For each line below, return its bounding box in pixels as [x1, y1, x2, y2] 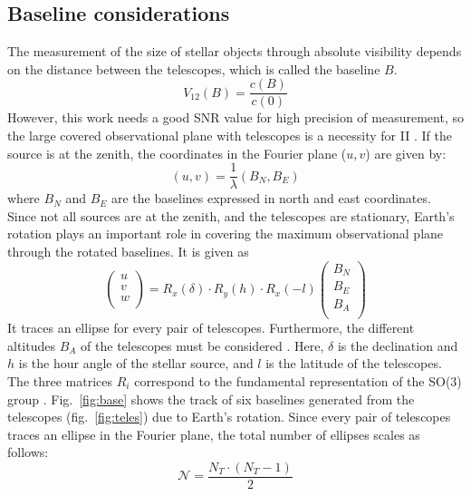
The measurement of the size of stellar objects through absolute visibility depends [7, 42, 462, 61]
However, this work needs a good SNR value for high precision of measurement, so [7, 108, 464, 127]
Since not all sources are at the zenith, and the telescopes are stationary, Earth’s [7, 206, 455, 225]
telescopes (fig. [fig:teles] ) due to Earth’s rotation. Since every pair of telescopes [7, 407, 451, 426]
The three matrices [7, 372, 113, 391]
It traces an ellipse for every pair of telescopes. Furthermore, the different [7, 318, 415, 337]
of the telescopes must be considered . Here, [81, 336, 324, 355]
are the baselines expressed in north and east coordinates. [111, 189, 431, 208]
